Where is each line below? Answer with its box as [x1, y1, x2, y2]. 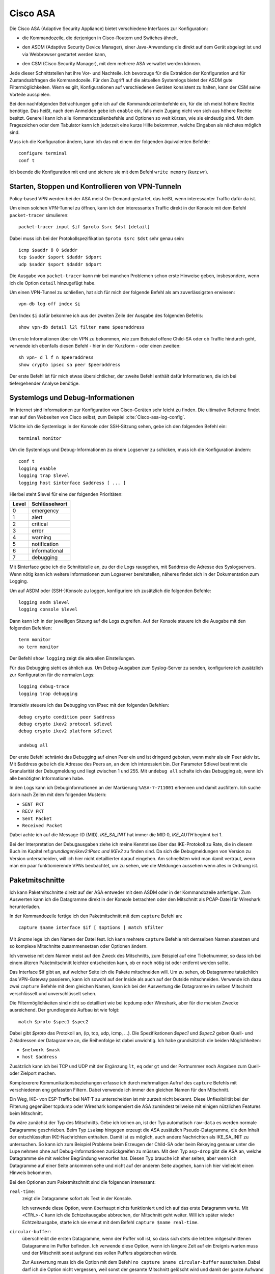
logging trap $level [18, 473, 70, 479]
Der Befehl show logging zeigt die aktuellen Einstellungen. [9, 655, 135, 661]
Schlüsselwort [31, 500, 68, 508]
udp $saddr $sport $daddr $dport [18, 261, 102, 267]
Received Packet [22, 823, 63, 829]
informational [31, 547, 64, 554]
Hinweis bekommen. [9, 1170, 52, 1176]
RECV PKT [22, 808, 44, 814]
